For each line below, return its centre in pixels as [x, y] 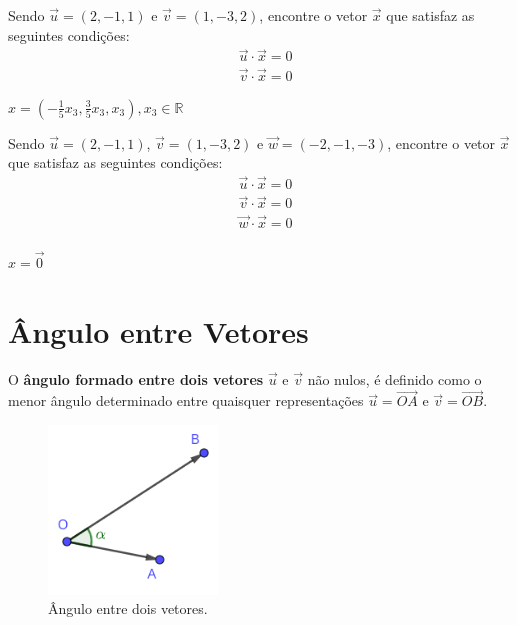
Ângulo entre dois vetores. [128, 608]
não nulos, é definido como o [394, 378]
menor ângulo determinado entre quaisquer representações [186, 400]
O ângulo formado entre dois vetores [136, 378]
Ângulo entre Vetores [158, 330]
